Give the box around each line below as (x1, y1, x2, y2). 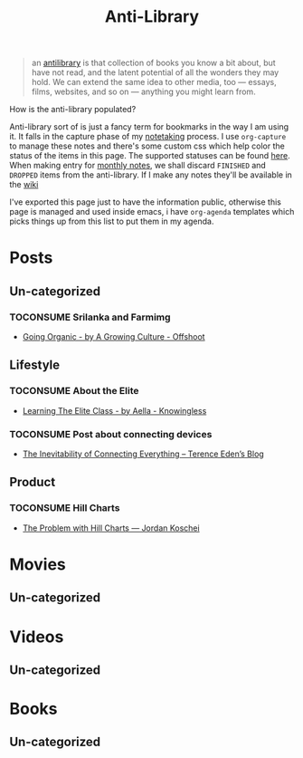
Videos (9, 627, 64, 647)
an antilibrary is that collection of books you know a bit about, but (31, 57, 276, 69)
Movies (9, 554, 66, 574)
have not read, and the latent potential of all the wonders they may (31, 67, 279, 78)
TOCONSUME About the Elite (9, 385, 139, 398)
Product (9, 475, 56, 490)
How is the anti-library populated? (9, 104, 137, 115)
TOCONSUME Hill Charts (9, 502, 120, 514)
